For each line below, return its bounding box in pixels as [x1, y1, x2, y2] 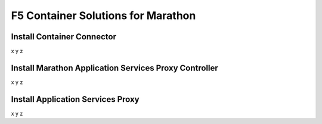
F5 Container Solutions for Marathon [11, 9, 196, 22]
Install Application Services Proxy [11, 94, 140, 104]
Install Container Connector [11, 32, 116, 42]
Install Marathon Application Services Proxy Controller [11, 63, 219, 73]
